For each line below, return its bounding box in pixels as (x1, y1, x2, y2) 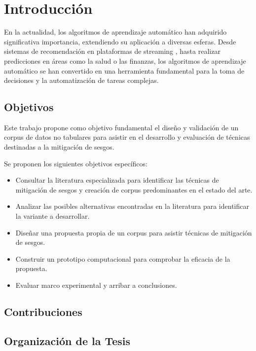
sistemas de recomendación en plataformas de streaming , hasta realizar (4, 46, 220, 56)
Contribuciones (4, 304, 82, 319)
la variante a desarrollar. (15, 211, 90, 221)
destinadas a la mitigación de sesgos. (4, 142, 114, 152)
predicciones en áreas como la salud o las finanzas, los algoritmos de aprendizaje (4, 55, 246, 66)
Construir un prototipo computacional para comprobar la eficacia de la (15, 253, 230, 264)
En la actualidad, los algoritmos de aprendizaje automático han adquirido (4, 27, 227, 37)
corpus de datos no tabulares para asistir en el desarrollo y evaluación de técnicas (4, 132, 250, 142)
